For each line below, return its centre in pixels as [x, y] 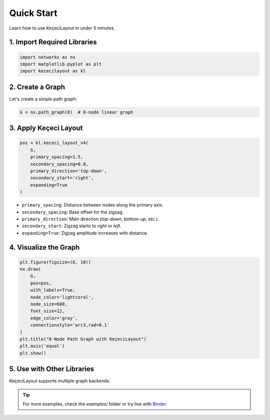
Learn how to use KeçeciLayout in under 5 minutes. [62, 28]
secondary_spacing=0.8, [59, 164]
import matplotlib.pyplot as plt [61, 64]
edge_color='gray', [54, 318]
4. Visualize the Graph [44, 247]
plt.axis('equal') [42, 346]
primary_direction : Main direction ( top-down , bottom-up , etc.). [90, 219]
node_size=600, [49, 304]
